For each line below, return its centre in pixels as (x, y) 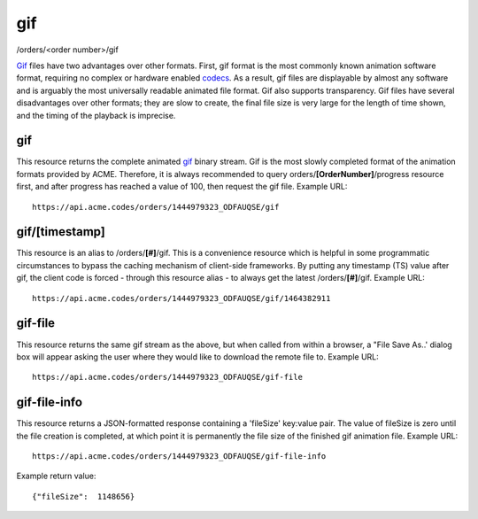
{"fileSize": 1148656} (84, 496)
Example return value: (56, 476)
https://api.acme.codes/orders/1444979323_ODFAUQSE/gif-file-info (179, 457)
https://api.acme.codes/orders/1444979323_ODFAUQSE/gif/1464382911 (181, 298)
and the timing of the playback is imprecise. (96, 115)
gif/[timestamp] (61, 232)
